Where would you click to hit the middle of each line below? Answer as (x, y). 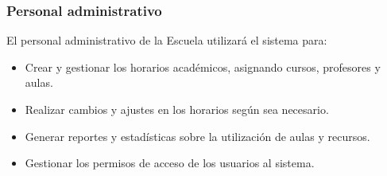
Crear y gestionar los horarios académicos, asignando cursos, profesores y (203, 66)
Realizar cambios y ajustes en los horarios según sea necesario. (177, 109)
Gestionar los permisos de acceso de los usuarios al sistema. (170, 163)
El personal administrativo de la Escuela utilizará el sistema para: (167, 40)
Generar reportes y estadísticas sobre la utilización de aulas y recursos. (197, 136)
